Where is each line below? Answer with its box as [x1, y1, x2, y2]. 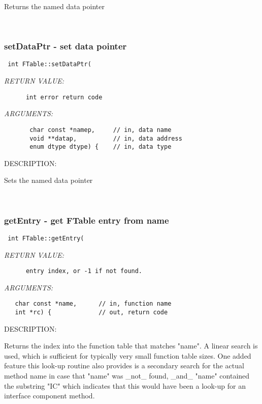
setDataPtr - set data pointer [4, 40, 127, 52]
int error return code [25, 93, 103, 101]
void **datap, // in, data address [29, 134, 182, 142]
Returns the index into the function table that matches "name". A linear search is [4, 340, 258, 351]
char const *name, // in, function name [15, 300, 172, 308]
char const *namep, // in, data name [29, 126, 172, 133]
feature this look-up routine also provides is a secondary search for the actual [4, 360, 244, 371]
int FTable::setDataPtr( [8, 61, 91, 68]
